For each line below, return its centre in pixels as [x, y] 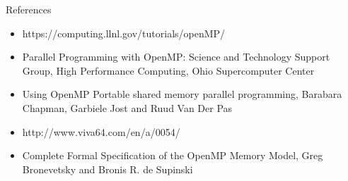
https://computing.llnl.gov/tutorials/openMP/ [124, 33]
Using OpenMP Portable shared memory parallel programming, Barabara [182, 94]
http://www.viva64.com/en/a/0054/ [101, 131]
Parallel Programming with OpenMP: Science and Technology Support [176, 57]
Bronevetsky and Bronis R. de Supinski [108, 169]
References [29, 9]
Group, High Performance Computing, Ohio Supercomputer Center [168, 70]
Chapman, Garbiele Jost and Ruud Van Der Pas [127, 107]
